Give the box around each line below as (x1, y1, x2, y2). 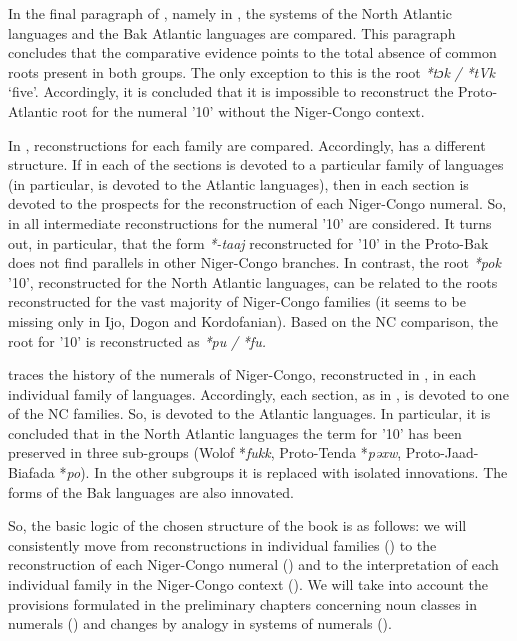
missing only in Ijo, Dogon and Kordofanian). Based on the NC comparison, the (8, 310, 499, 331)
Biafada (8, 462, 55, 483)
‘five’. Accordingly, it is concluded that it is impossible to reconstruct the (8, 81, 454, 102)
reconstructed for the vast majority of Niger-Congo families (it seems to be (8, 291, 466, 312)
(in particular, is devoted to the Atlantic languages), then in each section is (8, 173, 469, 194)
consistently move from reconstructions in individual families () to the (8, 534, 437, 555)
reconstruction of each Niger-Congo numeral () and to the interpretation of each (8, 554, 499, 575)
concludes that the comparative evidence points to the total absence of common (8, 42, 497, 63)
